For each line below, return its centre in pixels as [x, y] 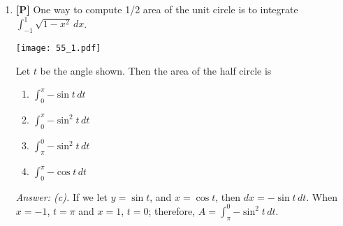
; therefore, [172, 210]
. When [322, 196]
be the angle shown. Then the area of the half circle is [156, 70]
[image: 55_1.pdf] [58, 48]
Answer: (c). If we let [62, 196]
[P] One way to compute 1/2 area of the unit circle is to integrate [157, 9]
